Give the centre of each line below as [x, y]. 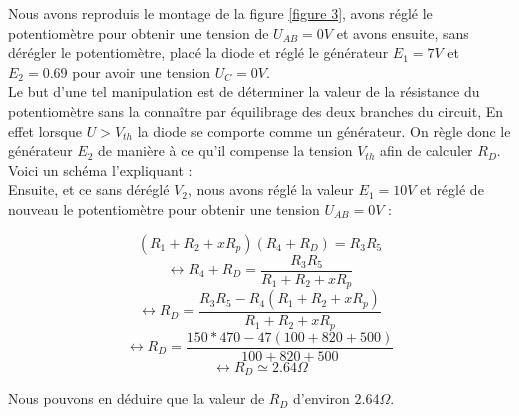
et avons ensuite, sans [402, 32]
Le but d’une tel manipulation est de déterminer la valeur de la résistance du [244, 91]
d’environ [321, 398]
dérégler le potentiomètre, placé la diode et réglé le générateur [198, 52]
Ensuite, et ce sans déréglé [89, 189]
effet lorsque [45, 130]
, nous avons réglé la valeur [270, 189]
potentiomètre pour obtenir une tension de [138, 32]
